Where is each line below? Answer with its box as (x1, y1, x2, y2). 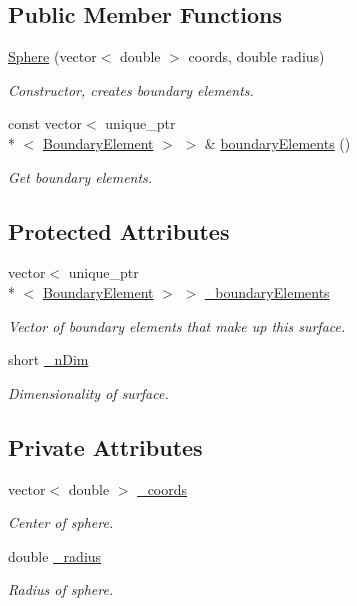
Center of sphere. (8, 512, 114, 533)
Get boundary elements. (8, 166, 153, 187)
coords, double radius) (188, 46, 325, 67)
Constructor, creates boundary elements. (8, 79, 254, 100)
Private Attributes (8, 431, 203, 462)
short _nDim (8, 349, 89, 370)
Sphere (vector (8, 46, 97, 67)
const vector (8, 113, 82, 134)
